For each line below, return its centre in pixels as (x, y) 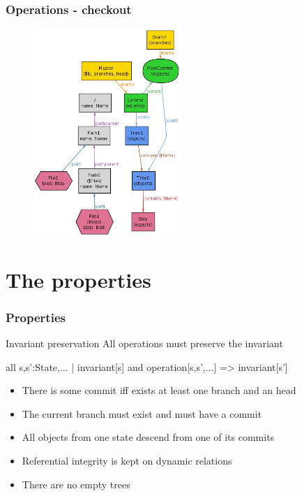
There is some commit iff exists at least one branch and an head (159, 390)
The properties (78, 279)
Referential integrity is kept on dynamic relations (127, 460)
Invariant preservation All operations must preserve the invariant (144, 343)
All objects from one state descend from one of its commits (148, 437)
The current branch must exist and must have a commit (142, 413)
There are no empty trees (76, 484)
